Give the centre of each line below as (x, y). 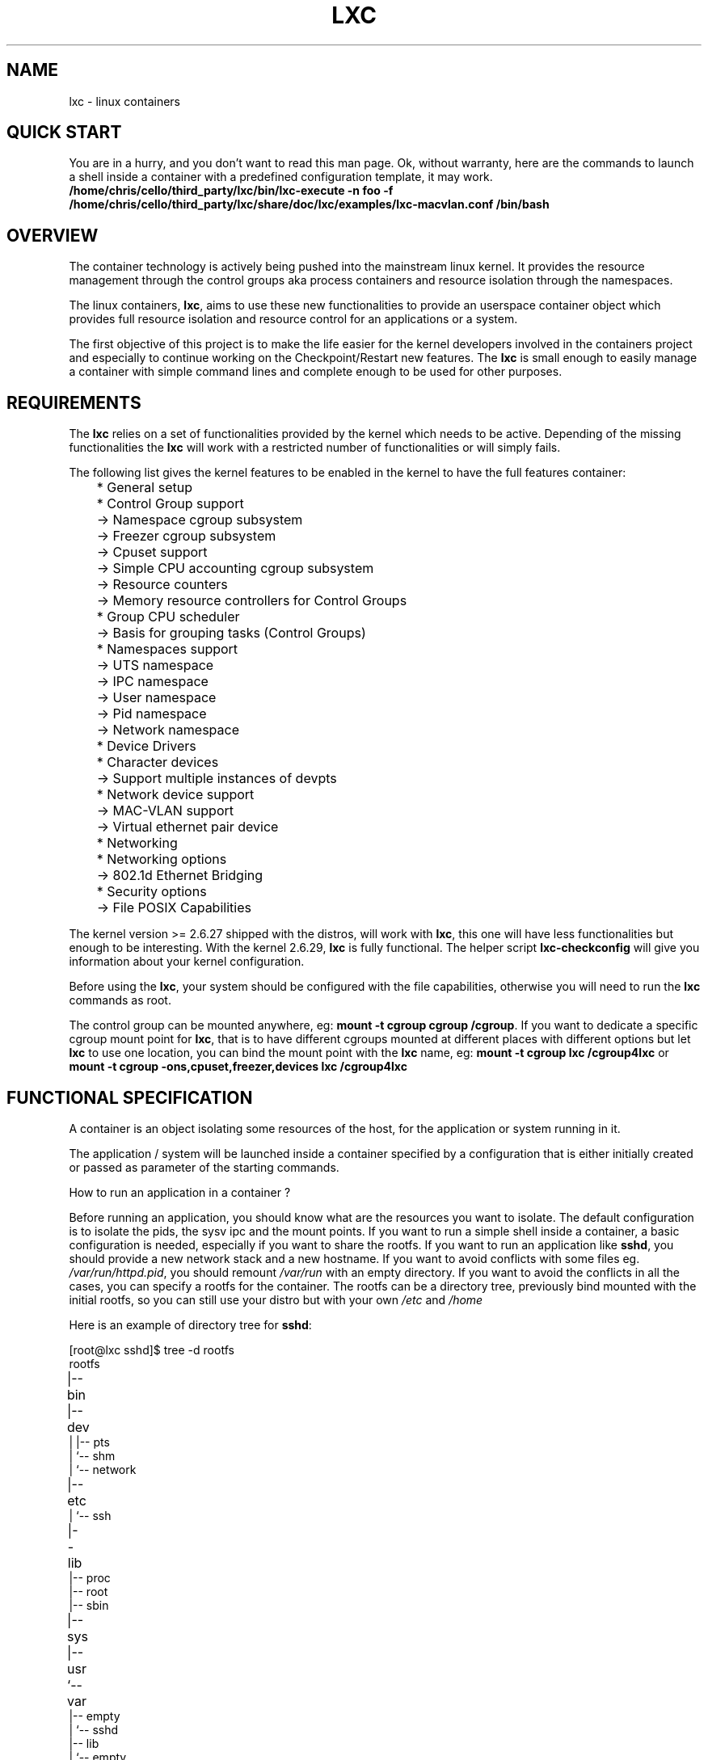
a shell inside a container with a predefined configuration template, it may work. (281, 177)
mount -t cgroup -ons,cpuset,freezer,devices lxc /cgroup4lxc (238, 1067)
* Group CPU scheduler (168, 617)
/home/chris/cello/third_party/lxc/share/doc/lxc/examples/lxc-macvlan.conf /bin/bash (309, 204)
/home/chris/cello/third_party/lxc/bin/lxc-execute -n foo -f (231, 191)
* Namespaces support (167, 649)
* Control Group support (170, 504)
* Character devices (158, 762)
